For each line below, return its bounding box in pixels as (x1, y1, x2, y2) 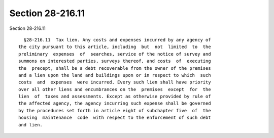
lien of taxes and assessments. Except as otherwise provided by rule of (18, 94, 211, 100)
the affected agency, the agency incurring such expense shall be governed (18, 101, 211, 106)
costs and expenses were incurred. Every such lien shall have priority (18, 79, 211, 85)
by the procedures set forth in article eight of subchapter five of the (18, 108, 211, 113)
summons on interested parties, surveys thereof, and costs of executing (18, 58, 211, 64)
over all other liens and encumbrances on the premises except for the (18, 86, 211, 92)
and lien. (18, 122, 43, 127)
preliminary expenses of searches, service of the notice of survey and (18, 51, 211, 57)
